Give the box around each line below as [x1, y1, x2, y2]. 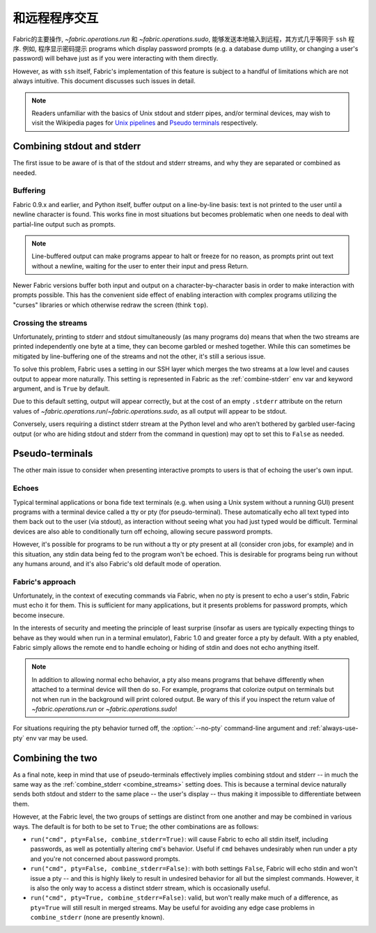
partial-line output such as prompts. [13, 220, 116, 228]
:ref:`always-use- [308, 724, 359, 732]
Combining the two [13, 752, 97, 764]
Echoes [13, 483, 39, 493]
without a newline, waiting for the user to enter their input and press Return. [31, 261, 249, 270]
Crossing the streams [13, 318, 88, 328]
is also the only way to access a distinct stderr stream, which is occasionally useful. [30, 883, 271, 892]
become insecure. [13, 611, 65, 619]
